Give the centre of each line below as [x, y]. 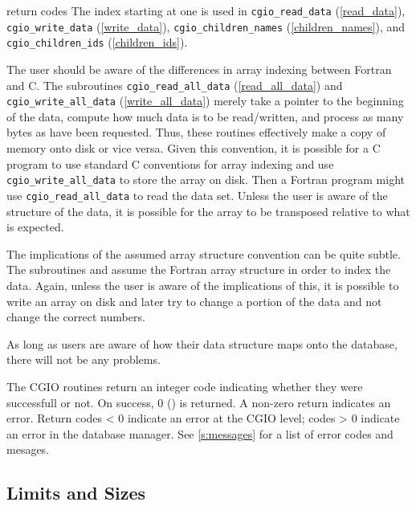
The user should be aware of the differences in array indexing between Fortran [199, 69]
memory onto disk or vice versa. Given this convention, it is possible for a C [194, 148]
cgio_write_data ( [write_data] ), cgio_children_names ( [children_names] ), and [206, 26]
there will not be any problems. [84, 359]
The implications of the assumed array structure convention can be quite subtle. [204, 253]
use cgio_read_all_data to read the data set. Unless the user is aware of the [197, 195]
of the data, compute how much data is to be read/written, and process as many [205, 116]
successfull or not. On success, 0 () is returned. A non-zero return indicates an [199, 402]
